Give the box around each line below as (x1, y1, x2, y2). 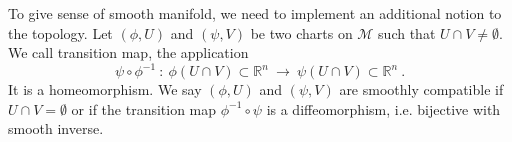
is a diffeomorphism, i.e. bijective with (266, 98, 501, 119)
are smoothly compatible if (339, 79, 504, 100)
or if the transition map (71, 98, 217, 119)
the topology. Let (8, 22, 113, 43)
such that (378, 22, 436, 43)
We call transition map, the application (8, 42, 249, 63)
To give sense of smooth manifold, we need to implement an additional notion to (8, 3, 502, 23)
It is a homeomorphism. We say (8, 79, 202, 100)
